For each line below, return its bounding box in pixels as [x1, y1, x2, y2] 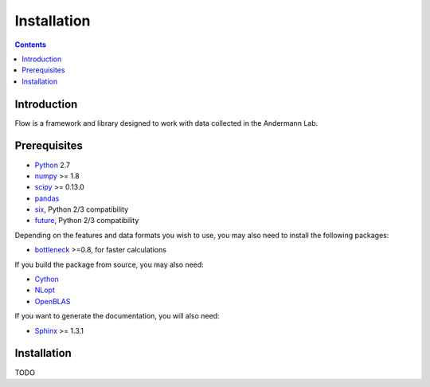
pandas [34, 193, 60, 203]
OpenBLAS [34, 296, 71, 306]
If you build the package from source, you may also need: [14, 260, 205, 269]
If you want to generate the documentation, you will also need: [14, 311, 220, 321]
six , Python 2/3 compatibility [34, 205, 129, 214]
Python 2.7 [34, 160, 71, 170]
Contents [14, 40, 47, 49]
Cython [34, 275, 59, 284]
